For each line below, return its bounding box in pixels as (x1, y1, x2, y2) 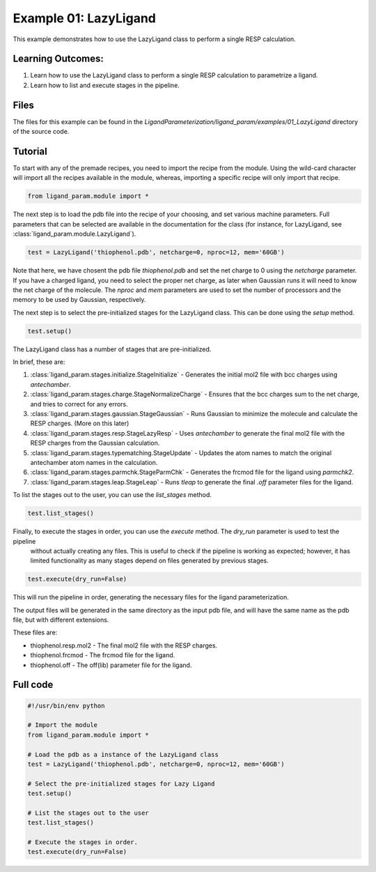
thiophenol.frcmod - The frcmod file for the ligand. (30, 651, 175, 659)
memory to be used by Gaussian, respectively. (13, 296, 146, 304)
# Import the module (27, 721, 97, 729)
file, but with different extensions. (13, 615, 109, 624)
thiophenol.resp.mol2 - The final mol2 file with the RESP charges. (30, 641, 218, 650)
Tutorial (13, 145, 48, 157)
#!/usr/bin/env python (27, 701, 105, 710)
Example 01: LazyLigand (13, 10, 156, 26)
